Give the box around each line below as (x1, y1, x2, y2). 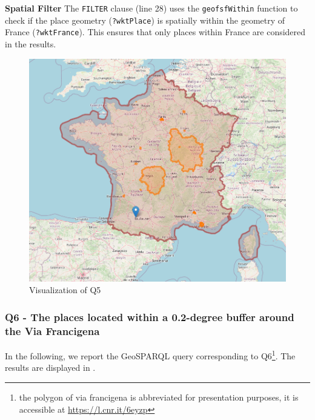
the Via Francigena (5, 323, 100, 338)
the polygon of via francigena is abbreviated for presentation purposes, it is (19, 391, 299, 403)
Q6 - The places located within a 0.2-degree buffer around (5, 309, 294, 324)
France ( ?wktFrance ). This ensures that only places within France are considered (5, 25, 306, 38)
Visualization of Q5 (29, 283, 101, 296)
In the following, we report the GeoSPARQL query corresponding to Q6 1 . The (5, 348, 296, 362)
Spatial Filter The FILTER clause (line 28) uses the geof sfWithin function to (5, 2, 298, 14)
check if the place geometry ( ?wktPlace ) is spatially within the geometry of (5, 13, 285, 26)
